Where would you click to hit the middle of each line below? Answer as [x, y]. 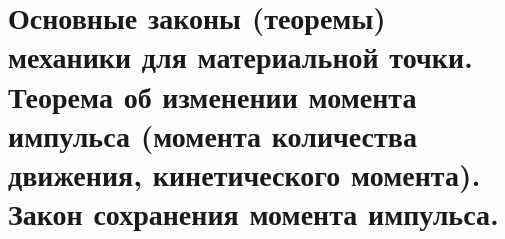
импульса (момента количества [212, 134]
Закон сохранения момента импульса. [253, 213]
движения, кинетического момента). [244, 173]
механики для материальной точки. [241, 56]
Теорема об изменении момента [212, 95]
